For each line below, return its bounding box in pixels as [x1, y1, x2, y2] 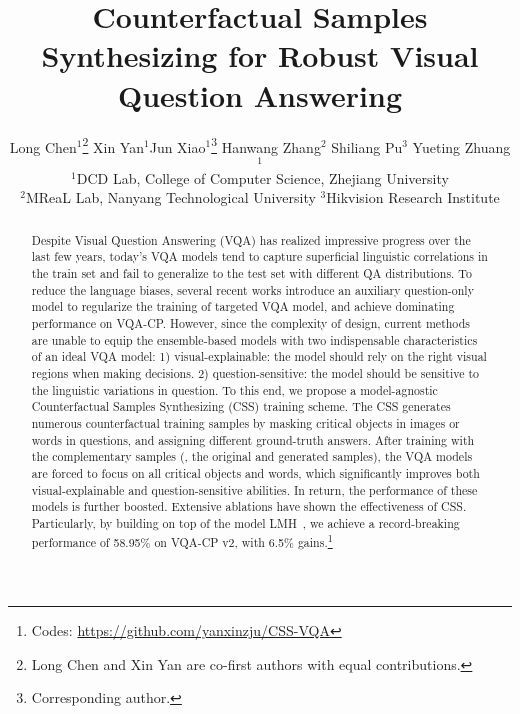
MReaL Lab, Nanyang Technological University [25, 187, 316, 208]
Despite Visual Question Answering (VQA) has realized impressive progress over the [31, 231, 471, 248]
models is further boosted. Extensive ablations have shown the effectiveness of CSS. [31, 498, 467, 515]
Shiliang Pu [331, 136, 403, 157]
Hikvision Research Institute [326, 187, 500, 208]
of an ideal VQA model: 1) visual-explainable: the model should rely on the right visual [31, 348, 487, 365]
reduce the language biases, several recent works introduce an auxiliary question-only [31, 281, 474, 298]
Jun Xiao [149, 136, 206, 157]
